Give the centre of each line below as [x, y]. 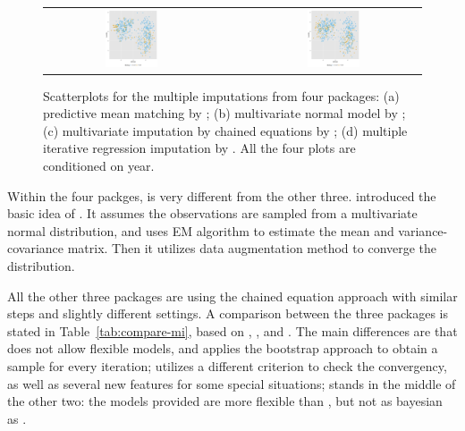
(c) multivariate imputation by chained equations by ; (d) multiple [225, 130]
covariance [36, 248]
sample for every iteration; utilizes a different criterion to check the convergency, [227, 366]
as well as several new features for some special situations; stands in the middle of [232, 383]
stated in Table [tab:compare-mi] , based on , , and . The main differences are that [232, 330]
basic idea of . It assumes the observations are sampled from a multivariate [212, 213]
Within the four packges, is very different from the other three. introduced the [222, 195]
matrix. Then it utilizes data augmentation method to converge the [252, 248]
